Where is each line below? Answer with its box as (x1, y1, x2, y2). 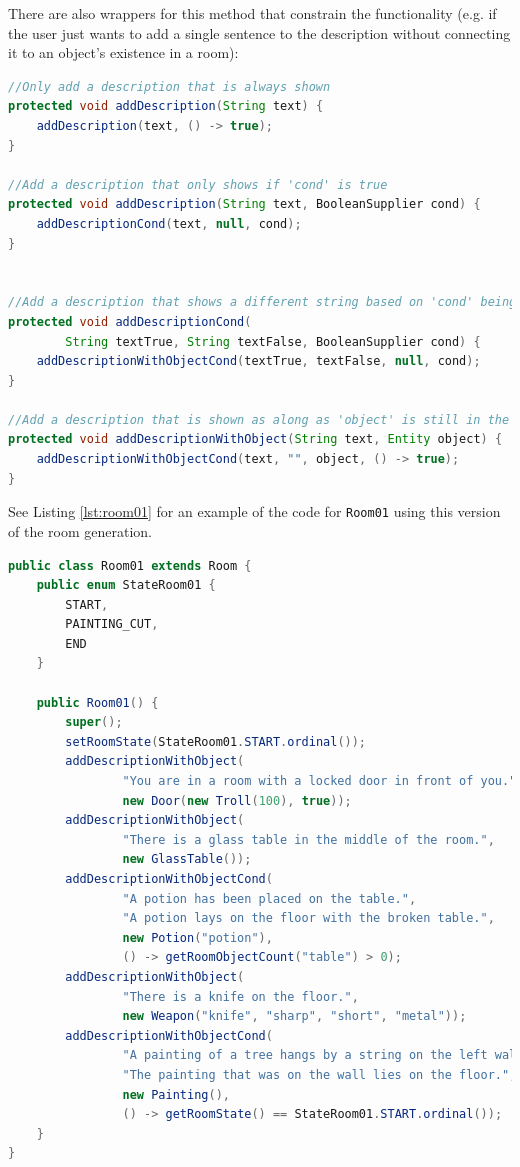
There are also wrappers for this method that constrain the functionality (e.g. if (8, 3, 497, 23)
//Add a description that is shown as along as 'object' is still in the (8, 412, 510, 427)
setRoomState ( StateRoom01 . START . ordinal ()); (65, 734, 367, 749)
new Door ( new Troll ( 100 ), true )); (122, 793, 352, 808)
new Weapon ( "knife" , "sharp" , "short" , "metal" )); (122, 1009, 467, 1024)
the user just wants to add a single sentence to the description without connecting (8, 22, 511, 43)
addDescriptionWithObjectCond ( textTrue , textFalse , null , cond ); (36, 354, 481, 369)
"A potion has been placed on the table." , (122, 891, 417, 906)
